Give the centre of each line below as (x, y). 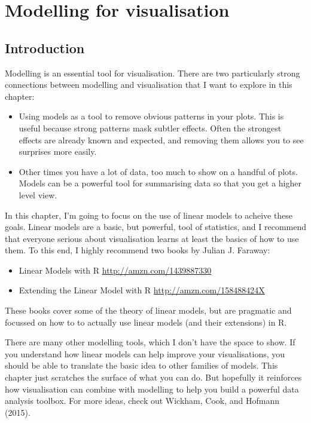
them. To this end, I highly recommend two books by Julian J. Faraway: (138, 250)
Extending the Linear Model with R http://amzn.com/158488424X (142, 290)
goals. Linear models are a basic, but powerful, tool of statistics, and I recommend (156, 227)
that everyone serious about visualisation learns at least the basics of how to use (152, 238)
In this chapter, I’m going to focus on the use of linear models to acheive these (149, 215)
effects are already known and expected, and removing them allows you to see (161, 140)
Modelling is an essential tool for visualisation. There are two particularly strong (153, 73)
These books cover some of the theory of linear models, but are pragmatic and (148, 310)
